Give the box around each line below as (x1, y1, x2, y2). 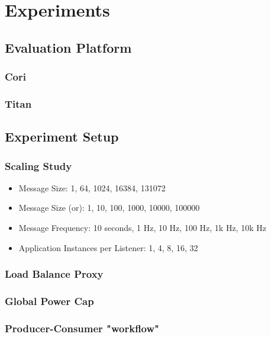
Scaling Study (5, 158, 72, 173)
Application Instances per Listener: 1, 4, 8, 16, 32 (18, 241, 198, 253)
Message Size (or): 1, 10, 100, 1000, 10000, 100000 (18, 201, 200, 214)
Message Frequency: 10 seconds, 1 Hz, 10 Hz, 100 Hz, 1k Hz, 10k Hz (18, 222, 266, 234)
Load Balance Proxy (5, 267, 104, 281)
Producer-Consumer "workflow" (5, 320, 159, 335)
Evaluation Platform (5, 38, 132, 56)
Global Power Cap (5, 293, 94, 308)
